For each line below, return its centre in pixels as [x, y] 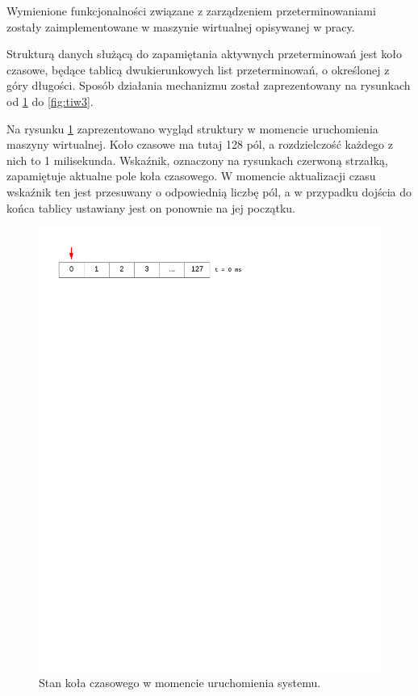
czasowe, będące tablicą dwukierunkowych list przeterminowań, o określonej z [198, 69]
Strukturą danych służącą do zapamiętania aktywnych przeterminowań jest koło [204, 54]
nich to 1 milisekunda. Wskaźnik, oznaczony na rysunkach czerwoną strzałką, [197, 160]
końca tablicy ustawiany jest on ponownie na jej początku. [151, 207]
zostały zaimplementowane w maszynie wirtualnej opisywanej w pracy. [181, 26]
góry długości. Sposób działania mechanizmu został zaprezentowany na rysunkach [209, 85]
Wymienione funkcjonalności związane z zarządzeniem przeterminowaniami [191, 11]
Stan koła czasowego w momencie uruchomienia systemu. [180, 682]
